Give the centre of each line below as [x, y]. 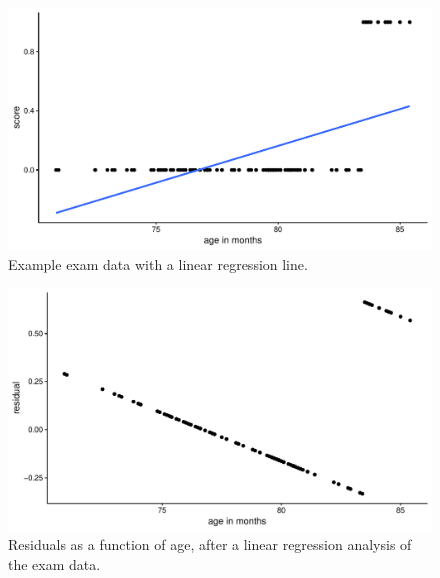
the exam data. [54, 563]
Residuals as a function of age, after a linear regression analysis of [210, 544]
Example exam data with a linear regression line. [158, 263]
